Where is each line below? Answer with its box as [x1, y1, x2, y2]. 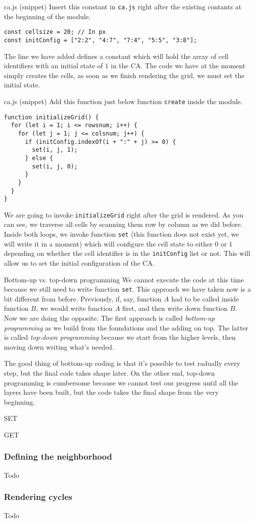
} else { [25, 154, 53, 162]
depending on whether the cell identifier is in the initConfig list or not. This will [4, 248, 251, 258]
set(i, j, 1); [32, 146, 78, 154]
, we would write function [36, 303, 113, 313]
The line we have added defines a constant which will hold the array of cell [4, 51, 229, 61]
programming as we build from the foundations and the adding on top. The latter [4, 322, 249, 332]
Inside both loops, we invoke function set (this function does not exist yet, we [4, 229, 239, 239]
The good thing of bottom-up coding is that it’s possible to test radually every [4, 358, 240, 368]
